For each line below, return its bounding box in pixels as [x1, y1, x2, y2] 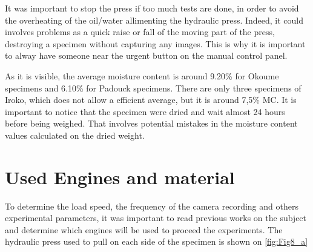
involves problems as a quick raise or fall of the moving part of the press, [5, 25, 275, 38]
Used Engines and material [5, 164, 235, 189]
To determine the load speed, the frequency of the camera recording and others [5, 199, 298, 212]
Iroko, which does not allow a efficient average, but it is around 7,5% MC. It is [5, 93, 297, 106]
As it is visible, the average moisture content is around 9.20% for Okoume [5, 69, 279, 82]
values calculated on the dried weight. [5, 128, 145, 141]
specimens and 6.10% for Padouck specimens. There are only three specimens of [5, 81, 301, 94]
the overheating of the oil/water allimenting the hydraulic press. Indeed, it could [5, 13, 304, 26]
